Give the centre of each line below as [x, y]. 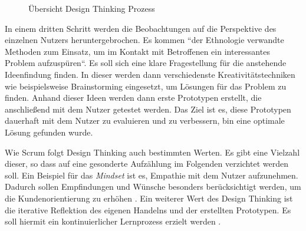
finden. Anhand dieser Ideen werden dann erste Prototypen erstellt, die [133, 98]
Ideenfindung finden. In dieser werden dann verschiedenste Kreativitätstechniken [150, 74]
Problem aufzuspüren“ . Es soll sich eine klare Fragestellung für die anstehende [146, 63]
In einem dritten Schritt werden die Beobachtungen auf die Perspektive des [141, 28]
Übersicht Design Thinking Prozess [92, 8]
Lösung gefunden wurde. [49, 132]
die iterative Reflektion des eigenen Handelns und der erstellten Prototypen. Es [148, 209]
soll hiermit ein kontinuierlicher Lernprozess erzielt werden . [113, 221]
